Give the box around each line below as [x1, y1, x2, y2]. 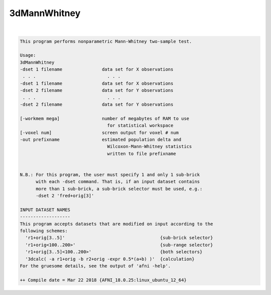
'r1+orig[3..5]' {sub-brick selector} [25, 235, 213, 241]
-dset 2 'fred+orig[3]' [36, 193, 94, 199]
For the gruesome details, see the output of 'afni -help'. [20, 263, 171, 269]
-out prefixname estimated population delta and [20, 137, 182, 142]
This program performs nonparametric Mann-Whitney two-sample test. [20, 38, 192, 44]
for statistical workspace [107, 123, 174, 128]
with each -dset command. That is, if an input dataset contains [36, 179, 200, 185]
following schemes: [20, 228, 68, 234]
